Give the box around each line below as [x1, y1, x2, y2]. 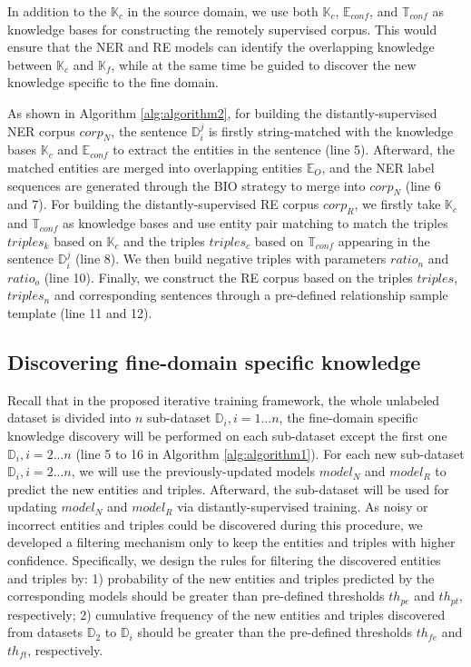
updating [7, 497, 57, 516]
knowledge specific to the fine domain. [7, 73, 220, 92]
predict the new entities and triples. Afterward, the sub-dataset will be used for [7, 479, 449, 498]
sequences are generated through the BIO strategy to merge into [7, 175, 366, 194]
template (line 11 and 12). [7, 303, 152, 322]
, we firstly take [354, 194, 441, 214]
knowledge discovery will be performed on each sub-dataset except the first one [7, 425, 447, 444]
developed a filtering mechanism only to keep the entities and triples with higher [7, 533, 456, 552]
